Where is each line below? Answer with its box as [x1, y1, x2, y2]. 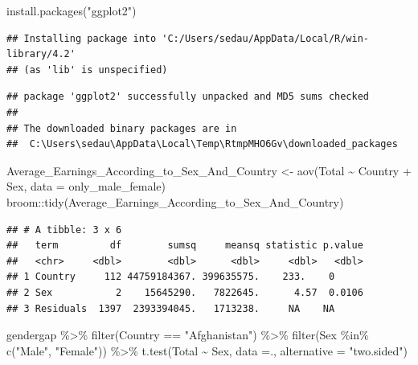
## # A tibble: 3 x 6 [6, 224, 122, 236]
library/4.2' [6, 48, 76, 60]
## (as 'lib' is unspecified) [6, 64, 168, 76]
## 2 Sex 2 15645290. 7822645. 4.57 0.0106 [6, 286, 363, 298]
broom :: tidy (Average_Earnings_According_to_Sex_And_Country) [6, 193, 344, 210]
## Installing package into [6, 32, 157, 44]
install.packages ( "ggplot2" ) [6, 2, 137, 18]
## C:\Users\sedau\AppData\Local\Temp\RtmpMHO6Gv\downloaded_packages [6, 138, 398, 150]
